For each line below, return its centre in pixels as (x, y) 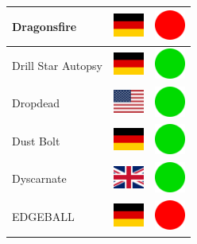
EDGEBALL (43, 217)
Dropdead (36, 103)
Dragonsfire (44, 26)
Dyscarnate (39, 178)
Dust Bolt (36, 140)
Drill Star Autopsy (57, 65)
